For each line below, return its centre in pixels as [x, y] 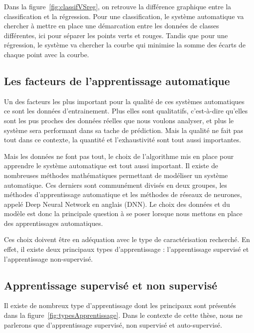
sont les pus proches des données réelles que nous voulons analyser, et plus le [119, 120]
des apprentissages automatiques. [53, 223]
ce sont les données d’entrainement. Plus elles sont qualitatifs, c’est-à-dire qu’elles [126, 111]
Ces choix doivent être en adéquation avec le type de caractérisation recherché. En [127, 239]
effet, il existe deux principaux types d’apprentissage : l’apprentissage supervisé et [127, 249]
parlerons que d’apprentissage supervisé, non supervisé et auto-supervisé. [113, 324]
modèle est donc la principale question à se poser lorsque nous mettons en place [123, 213]
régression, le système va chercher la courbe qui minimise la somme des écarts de [125, 45]
